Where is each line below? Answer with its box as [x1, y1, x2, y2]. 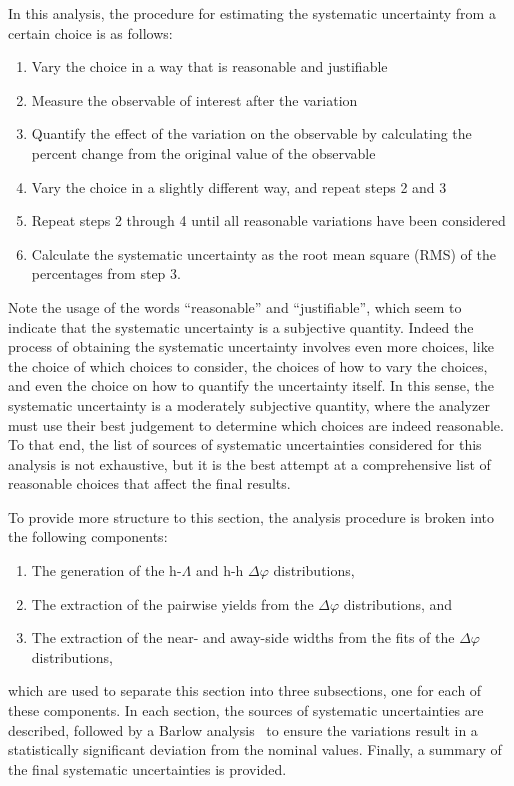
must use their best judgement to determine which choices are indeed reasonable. [8, 414, 504, 435]
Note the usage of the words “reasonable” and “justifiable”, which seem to [8, 296, 462, 317]
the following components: [8, 526, 168, 547]
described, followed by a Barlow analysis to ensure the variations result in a [8, 719, 478, 740]
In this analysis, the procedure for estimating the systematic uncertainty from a [8, 3, 496, 23]
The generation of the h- [31, 560, 182, 581]
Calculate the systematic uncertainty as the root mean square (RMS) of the [31, 243, 496, 264]
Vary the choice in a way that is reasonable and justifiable [31, 56, 388, 77]
